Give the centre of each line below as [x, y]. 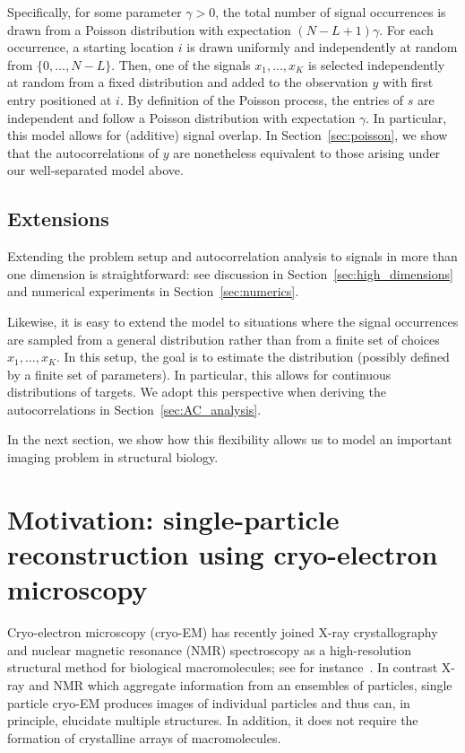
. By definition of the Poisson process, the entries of [262, 99]
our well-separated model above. [95, 170]
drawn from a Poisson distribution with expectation [149, 29]
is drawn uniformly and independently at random [322, 47]
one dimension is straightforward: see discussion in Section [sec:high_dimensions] [230, 273]
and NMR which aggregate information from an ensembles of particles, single [241, 684]
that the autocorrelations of [83, 152]
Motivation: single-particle [173, 518]
